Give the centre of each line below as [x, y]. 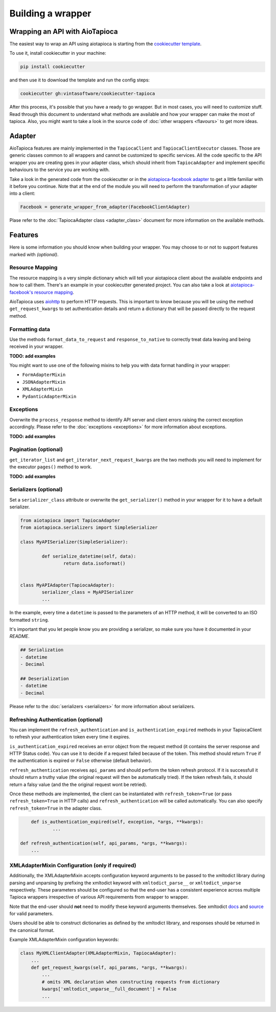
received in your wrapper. [37, 346]
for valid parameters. [31, 914]
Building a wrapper [50, 13]
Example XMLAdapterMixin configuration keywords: [64, 940]
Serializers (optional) [36, 489]
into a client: [22, 193]
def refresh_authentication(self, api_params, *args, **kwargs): [104, 843]
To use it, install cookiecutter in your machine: [58, 53]
